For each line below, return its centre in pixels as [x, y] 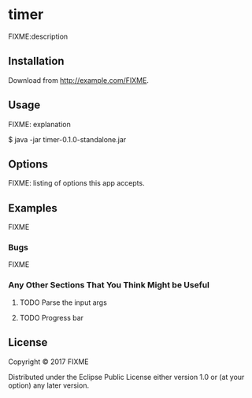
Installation [36, 61]
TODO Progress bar [52, 317]
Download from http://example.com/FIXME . [79, 80]
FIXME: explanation [39, 124]
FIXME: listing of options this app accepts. [76, 183]
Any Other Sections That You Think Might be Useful [109, 285]
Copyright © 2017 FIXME [48, 362]
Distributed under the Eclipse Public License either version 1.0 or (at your [126, 377]
